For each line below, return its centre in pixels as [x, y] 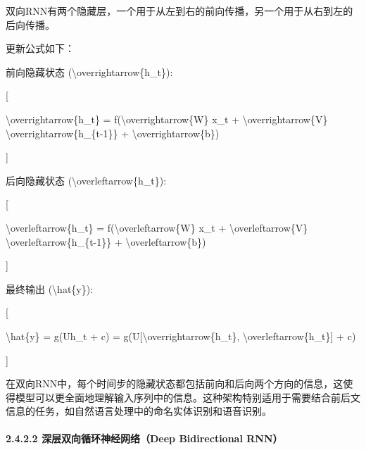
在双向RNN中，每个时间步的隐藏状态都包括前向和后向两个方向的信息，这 [175, 383]
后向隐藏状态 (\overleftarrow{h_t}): [86, 180]
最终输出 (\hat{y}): [50, 288]
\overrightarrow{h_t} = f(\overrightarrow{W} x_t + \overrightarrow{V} [167, 119]
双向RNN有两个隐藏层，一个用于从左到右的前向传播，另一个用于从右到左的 [179, 11]
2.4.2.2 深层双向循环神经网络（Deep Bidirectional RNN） [144, 438]
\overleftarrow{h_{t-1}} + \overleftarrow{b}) [106, 241]
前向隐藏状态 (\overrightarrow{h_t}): [89, 71]
